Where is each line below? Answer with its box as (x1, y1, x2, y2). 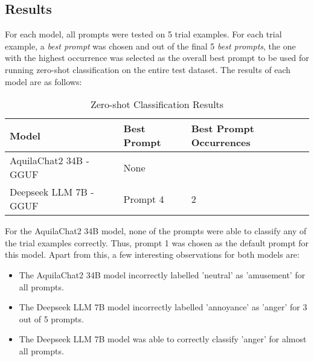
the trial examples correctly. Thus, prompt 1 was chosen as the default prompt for (5, 236, 309, 249)
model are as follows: (5, 75, 82, 88)
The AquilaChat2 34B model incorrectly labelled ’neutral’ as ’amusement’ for (19, 268, 306, 281)
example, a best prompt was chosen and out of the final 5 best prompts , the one (5, 39, 296, 52)
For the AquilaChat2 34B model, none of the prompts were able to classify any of (5, 225, 307, 237)
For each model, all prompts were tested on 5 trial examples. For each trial (5, 28, 282, 40)
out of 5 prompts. (19, 312, 84, 325)
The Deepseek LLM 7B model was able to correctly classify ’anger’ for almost (19, 333, 307, 345)
